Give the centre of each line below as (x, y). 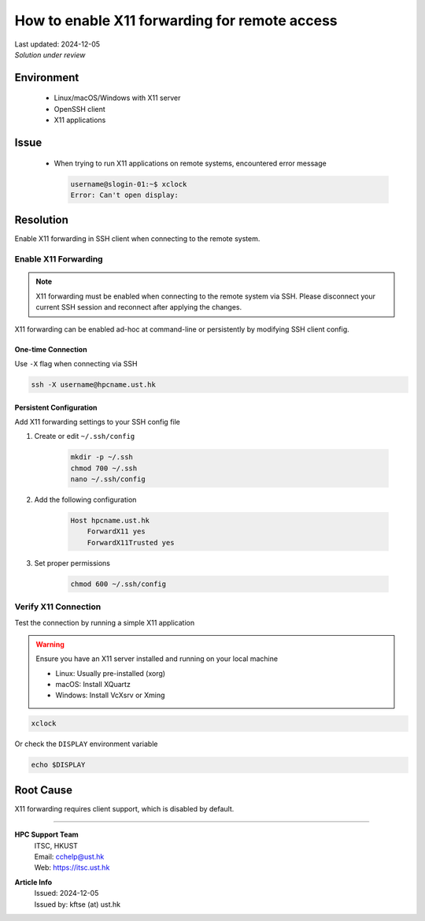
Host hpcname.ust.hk (110, 521)
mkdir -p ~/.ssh (102, 457)
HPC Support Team (46, 834)
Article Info (33, 882)
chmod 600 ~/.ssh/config (118, 584)
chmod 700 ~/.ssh (104, 468)
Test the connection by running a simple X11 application (105, 622)
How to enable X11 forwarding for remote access (176, 20)
